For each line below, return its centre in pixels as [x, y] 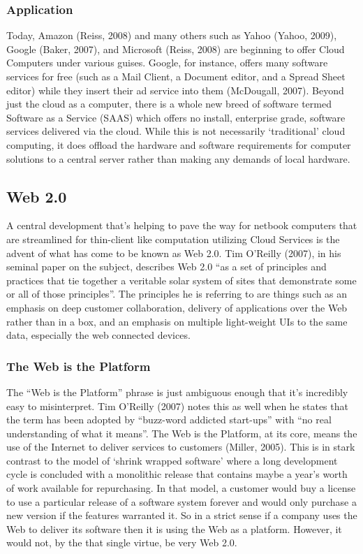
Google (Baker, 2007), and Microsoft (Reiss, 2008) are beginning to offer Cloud [176, 49]
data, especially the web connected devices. [98, 335]
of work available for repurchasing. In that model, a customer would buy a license [181, 488]
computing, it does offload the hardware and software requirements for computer [179, 144]
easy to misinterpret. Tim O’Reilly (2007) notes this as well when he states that [177, 406]
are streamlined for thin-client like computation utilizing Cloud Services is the [173, 239]
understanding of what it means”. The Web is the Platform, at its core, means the [182, 433]
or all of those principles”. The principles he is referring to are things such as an [177, 294]
